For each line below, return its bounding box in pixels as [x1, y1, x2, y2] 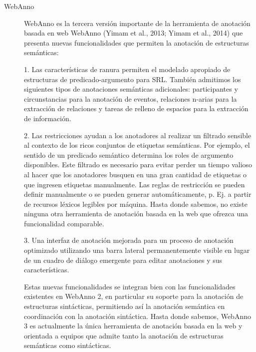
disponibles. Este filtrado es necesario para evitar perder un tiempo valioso [24, 159, 253, 170]
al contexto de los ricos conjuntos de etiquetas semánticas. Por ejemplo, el [24, 140, 250, 150]
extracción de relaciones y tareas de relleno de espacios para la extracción [24, 103, 249, 114]
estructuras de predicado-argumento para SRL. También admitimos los [24, 74, 241, 84]
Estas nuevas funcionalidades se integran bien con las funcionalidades [24, 281, 236, 291]
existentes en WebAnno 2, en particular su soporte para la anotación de [24, 291, 244, 301]
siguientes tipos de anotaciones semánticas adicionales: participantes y [24, 84, 238, 94]
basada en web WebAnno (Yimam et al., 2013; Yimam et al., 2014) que [24, 28, 243, 38]
